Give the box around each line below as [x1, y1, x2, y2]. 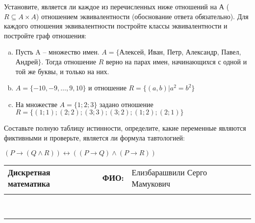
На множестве [15, 99, 57, 109]
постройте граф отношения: [4, 30, 87, 40]
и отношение [88, 83, 127, 93]
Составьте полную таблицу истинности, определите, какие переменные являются [4, 123, 246, 133]
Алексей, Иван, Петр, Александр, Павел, [119, 47, 241, 57]
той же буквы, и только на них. [15, 66, 109, 76]
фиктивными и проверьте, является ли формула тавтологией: [4, 132, 185, 142]
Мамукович [131, 177, 171, 189]
